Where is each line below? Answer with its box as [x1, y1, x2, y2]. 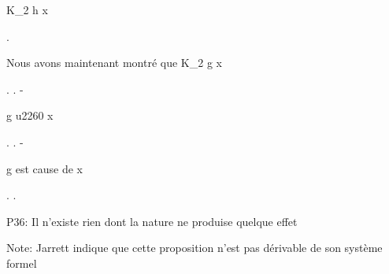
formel [6, 254, 37, 271]
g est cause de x [6, 160, 83, 176]
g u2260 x [6, 107, 54, 124]
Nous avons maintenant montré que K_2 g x [6, 54, 222, 71]
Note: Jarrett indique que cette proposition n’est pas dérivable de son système [6, 239, 383, 256]
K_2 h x [6, 2, 48, 17]
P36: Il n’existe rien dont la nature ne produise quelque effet [6, 213, 298, 229]
